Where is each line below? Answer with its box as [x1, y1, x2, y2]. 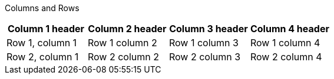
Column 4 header [250, 23, 329, 35]
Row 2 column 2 [87, 51, 159, 63]
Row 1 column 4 [250, 37, 320, 49]
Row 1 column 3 [168, 37, 239, 49]
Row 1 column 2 [87, 37, 157, 49]
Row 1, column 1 [6, 37, 77, 49]
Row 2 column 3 [168, 51, 241, 63]
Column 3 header [169, 23, 248, 35]
